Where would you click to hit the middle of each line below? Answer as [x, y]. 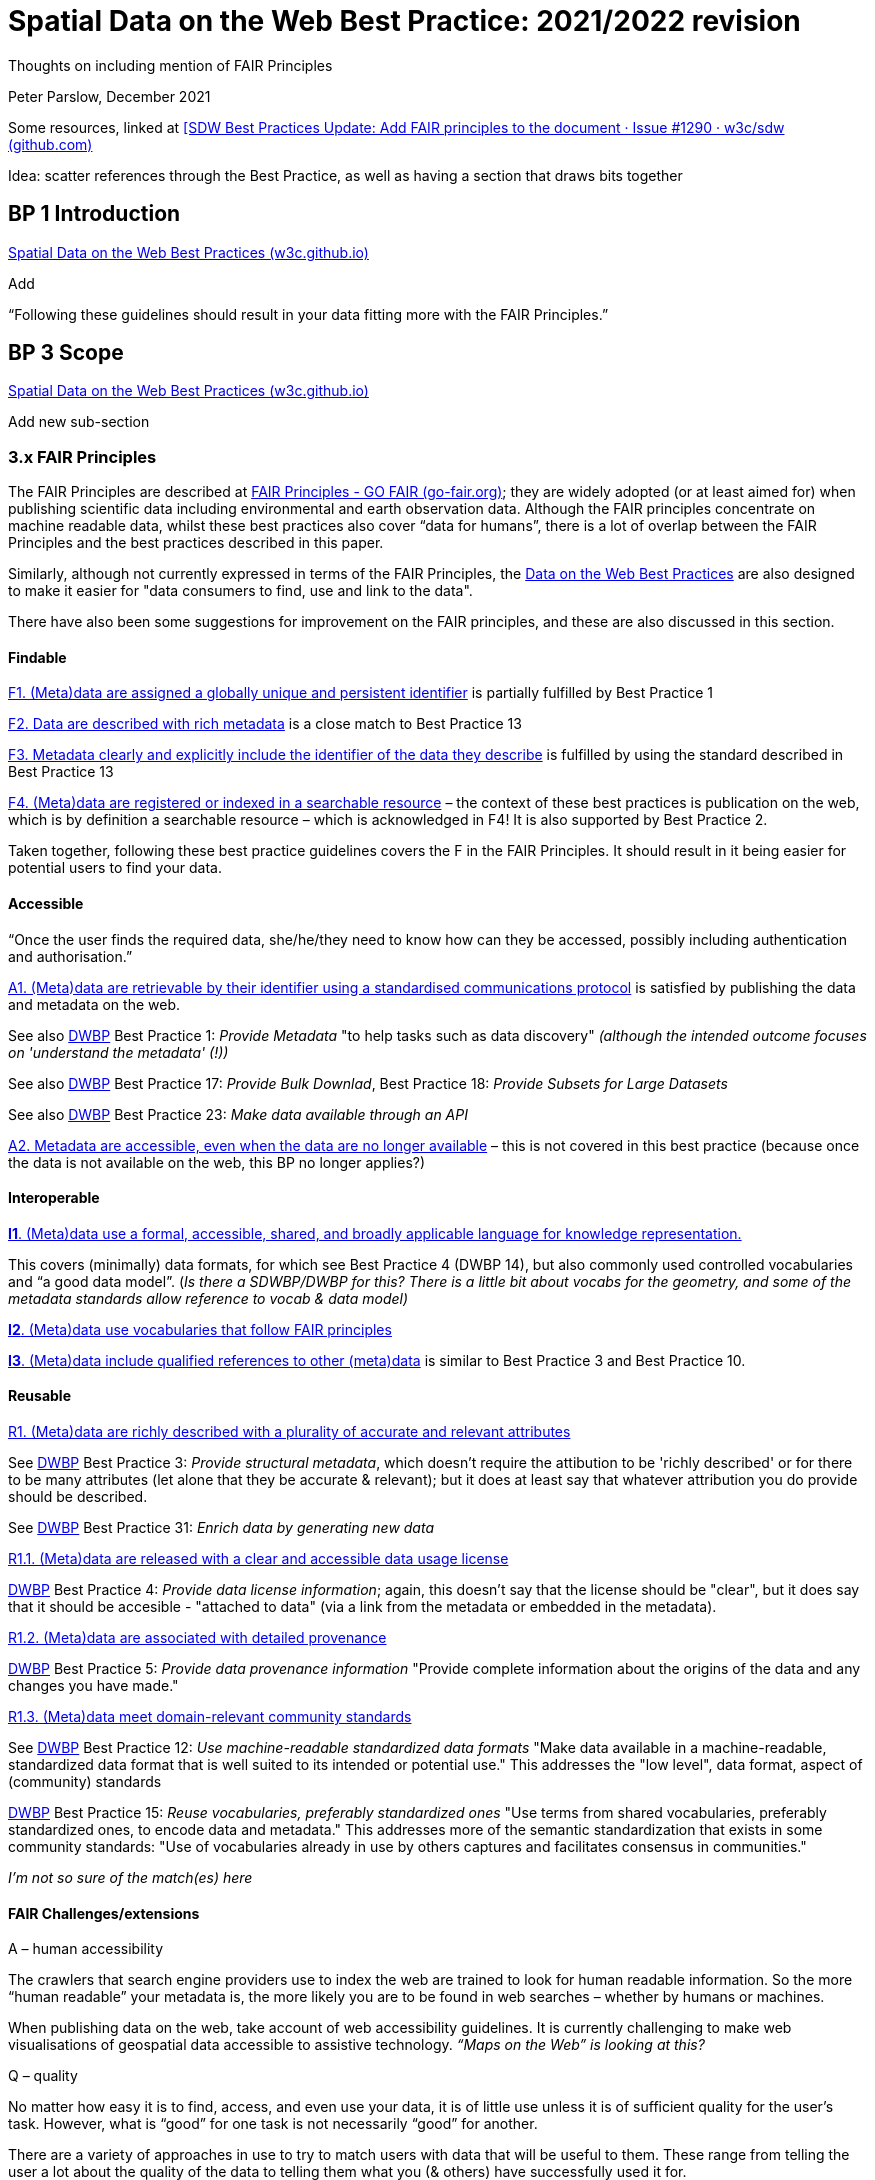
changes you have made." [93, 1686]
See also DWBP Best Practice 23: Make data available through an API [238, 1114]
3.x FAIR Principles [82, 456]
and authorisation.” [70, 956]
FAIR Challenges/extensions [104, 1913]
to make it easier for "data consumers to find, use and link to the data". [240, 591]
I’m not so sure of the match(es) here [130, 1878]
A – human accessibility [86, 1949]
